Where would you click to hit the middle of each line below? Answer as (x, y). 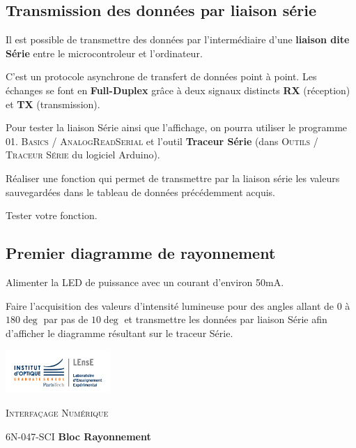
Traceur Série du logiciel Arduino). (83, 155)
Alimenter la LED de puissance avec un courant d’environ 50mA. (145, 282)
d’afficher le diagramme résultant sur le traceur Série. (119, 333)
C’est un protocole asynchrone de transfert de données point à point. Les (161, 76)
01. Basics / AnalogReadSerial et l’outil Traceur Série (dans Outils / (162, 141)
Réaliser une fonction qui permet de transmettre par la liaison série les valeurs (173, 178)
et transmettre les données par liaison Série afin (226, 319)
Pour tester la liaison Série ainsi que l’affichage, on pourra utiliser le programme (177, 127)
